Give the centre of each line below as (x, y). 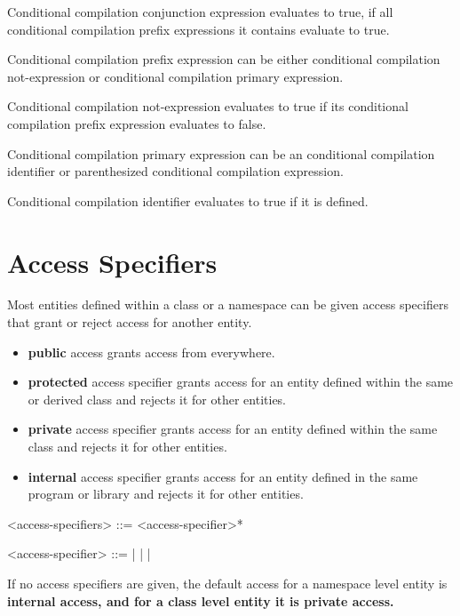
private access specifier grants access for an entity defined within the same (233, 429)
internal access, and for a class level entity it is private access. (201, 600)
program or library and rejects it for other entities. (166, 494)
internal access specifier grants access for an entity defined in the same (223, 476)
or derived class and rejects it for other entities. (157, 399)
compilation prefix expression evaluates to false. (137, 123)
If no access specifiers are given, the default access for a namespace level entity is (227, 583)
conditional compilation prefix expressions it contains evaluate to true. (198, 29)
